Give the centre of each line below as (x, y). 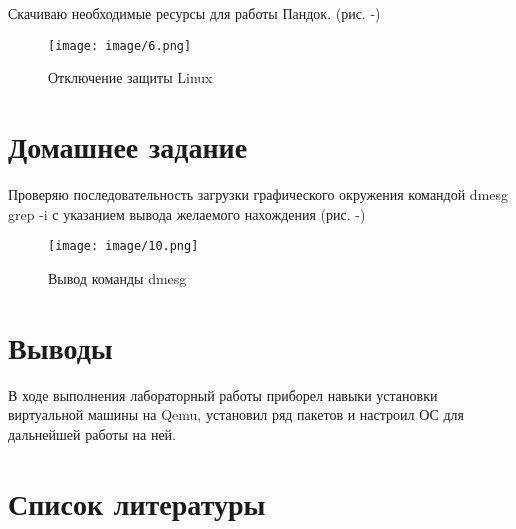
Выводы (60, 346)
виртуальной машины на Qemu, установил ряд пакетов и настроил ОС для (236, 414)
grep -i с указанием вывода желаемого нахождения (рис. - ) (187, 213)
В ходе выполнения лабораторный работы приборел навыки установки (223, 394)
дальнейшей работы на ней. (92, 433)
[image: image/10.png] (123, 246)
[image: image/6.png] (120, 45)
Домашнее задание (128, 146)
